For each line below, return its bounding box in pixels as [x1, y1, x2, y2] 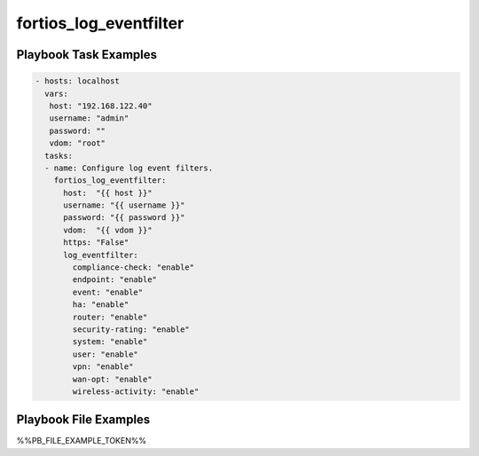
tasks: [44, 151, 74, 161]
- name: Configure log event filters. [44, 162, 213, 173]
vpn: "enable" [72, 362, 134, 372]
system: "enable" [72, 337, 148, 347]
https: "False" [63, 238, 130, 248]
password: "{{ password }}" [63, 213, 185, 223]
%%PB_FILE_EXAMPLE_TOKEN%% [16, 436, 146, 446]
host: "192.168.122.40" [49, 100, 153, 111]
